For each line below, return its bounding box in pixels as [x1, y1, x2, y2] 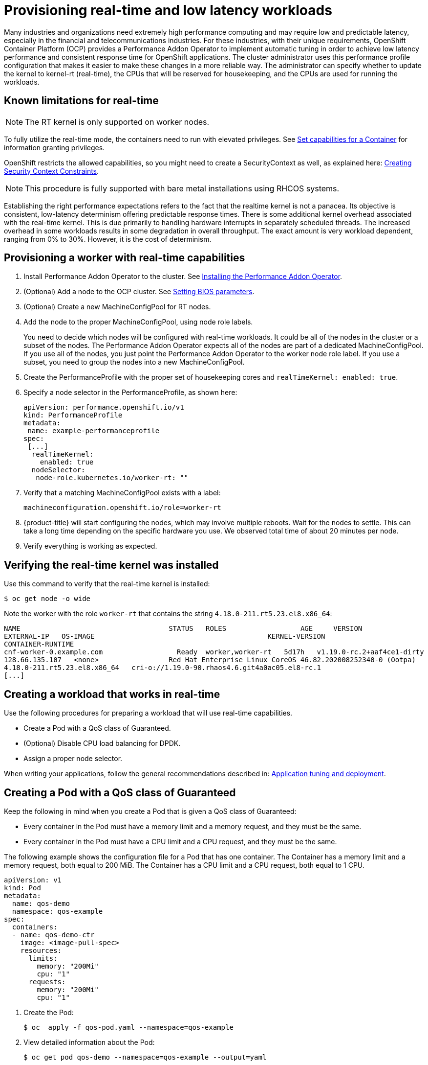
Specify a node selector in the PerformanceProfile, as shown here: [23, 388, 237, 397]
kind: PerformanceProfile [23, 411, 123, 419]
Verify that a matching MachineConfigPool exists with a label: [23, 488, 221, 497]
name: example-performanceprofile [27, 427, 160, 435]
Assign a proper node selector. [23, 754, 123, 763]
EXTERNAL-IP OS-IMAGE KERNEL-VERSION [4, 632, 325, 641]
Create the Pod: [23, 1008, 74, 1017]
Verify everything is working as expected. [23, 542, 157, 551]
